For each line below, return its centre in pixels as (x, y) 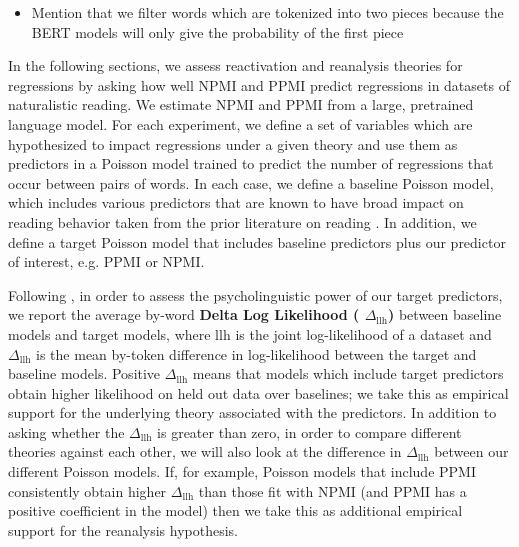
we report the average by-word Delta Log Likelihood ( (184, 314)
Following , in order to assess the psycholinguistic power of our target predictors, (255, 294)
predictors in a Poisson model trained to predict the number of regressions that (251, 163)
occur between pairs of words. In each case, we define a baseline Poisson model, (251, 182)
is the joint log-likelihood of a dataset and (363, 333)
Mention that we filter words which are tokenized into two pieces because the (267, 12)
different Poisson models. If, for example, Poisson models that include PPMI (242, 471)
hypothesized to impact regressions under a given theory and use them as (233, 143)
